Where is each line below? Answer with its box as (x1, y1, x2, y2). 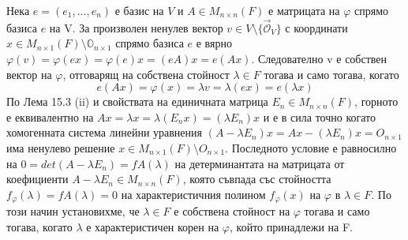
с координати (285, 19, 348, 36)
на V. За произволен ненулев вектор (49, 19, 223, 36)
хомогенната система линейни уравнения (6, 124, 203, 141)
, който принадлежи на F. (230, 218, 353, 234)
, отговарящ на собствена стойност (62, 66, 230, 82)
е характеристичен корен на (86, 218, 219, 234)
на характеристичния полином (121, 186, 266, 202)
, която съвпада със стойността (182, 171, 331, 187)
